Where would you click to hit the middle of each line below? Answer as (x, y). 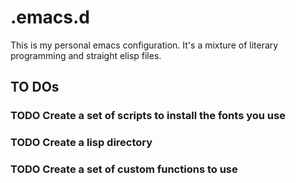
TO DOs (35, 87)
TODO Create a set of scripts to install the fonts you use (148, 116)
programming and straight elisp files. (86, 55)
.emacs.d (50, 17)
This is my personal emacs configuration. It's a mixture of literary (144, 45)
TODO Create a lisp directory (81, 143)
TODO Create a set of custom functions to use (124, 169)
